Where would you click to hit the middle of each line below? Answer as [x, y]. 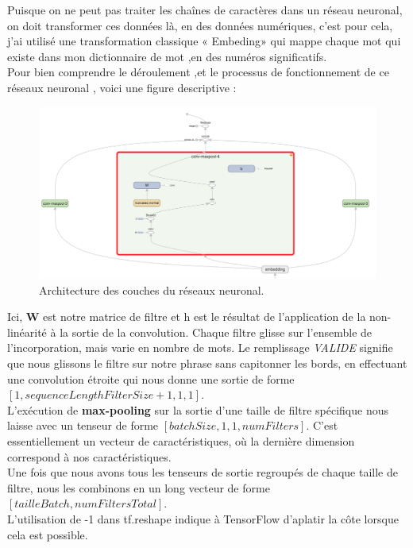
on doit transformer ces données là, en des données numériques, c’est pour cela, [200, 25]
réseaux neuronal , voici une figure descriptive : [122, 87]
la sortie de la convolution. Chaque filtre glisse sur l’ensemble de [216, 332]
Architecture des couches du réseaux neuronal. [152, 289]
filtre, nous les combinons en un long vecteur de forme [139, 487]
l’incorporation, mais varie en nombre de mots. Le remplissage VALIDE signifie [200, 347]
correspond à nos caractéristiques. [89, 456]
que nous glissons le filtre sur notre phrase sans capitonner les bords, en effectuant [207, 363]
